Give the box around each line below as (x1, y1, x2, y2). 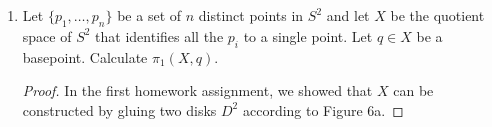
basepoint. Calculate (22, 46, 148, 67)
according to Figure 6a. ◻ (242, 99, 404, 120)
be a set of (117, 5, 182, 25)
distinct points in (198, 5, 304, 25)
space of (22, 25, 72, 46)
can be (393, 80, 434, 101)
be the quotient (390, 5, 485, 25)
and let (326, 5, 370, 25)
